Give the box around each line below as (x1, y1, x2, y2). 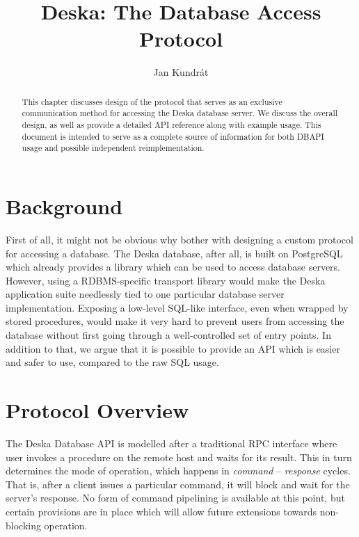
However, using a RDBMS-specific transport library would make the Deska (6, 273, 326, 287)
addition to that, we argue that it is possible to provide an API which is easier (6, 341, 340, 355)
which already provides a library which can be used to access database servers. (6, 259, 341, 274)
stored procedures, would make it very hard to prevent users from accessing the (6, 314, 344, 328)
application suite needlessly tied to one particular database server (6, 287, 285, 301)
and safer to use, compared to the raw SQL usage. (6, 355, 219, 369)
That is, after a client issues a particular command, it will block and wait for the (6, 476, 350, 491)
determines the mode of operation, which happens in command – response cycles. (6, 463, 351, 478)
